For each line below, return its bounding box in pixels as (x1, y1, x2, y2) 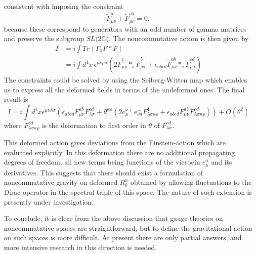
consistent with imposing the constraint (4, 1, 124, 11)
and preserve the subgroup (4, 33, 85, 43)
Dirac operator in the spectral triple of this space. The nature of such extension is (4, 187, 252, 197)
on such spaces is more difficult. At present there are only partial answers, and (4, 232, 242, 243)
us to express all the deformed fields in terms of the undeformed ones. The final (4, 84, 245, 94)
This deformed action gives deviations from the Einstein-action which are (4, 137, 226, 148)
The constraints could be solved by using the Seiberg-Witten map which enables (4, 75, 247, 85)
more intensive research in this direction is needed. (4, 242, 157, 253)
